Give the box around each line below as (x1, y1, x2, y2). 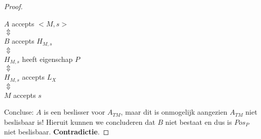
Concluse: (4, 107, 34, 117)
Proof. (4, 1, 23, 11)
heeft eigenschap (22, 53, 73, 64)
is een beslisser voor (44, 107, 105, 117)
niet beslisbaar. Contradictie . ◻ (4, 126, 109, 137)
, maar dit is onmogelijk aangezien (121, 107, 228, 117)
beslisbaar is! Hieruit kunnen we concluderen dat (4, 116, 156, 127)
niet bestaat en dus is (165, 116, 232, 127)
